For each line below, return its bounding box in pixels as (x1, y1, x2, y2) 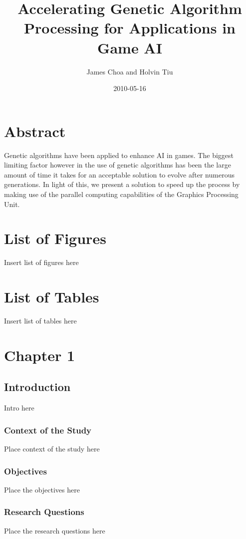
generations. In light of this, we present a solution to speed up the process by (4, 179, 240, 189)
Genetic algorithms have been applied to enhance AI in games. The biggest (4, 149, 234, 160)
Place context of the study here (4, 443, 100, 454)
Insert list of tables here (4, 315, 77, 326)
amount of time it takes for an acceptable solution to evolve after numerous (4, 169, 235, 179)
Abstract (4, 120, 66, 141)
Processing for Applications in (24, 17, 236, 38)
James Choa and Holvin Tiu (86, 66, 173, 76)
